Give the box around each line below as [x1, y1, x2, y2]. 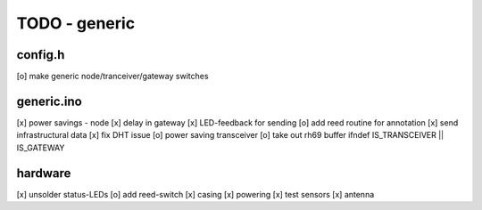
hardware [16, 166, 71, 181]
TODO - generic [16, 13, 136, 33]
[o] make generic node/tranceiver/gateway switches [16, 71, 209, 82]
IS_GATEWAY [16, 142, 65, 153]
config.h [16, 47, 65, 62]
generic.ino [16, 93, 82, 109]
